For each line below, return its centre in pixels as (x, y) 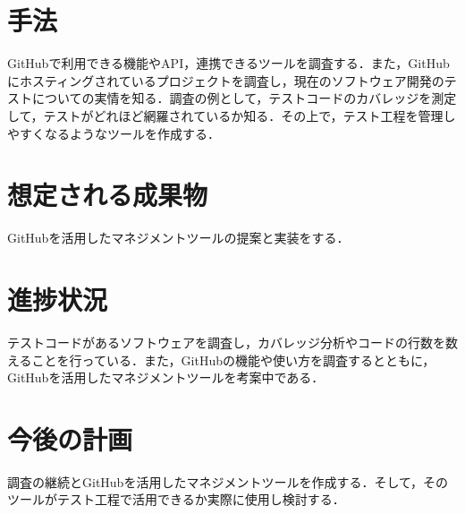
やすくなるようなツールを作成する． (114, 133)
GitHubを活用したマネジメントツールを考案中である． (166, 377)
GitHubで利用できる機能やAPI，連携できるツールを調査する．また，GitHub (228, 63)
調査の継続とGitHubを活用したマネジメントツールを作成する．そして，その (228, 481)
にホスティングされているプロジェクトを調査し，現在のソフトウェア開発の (226, 80)
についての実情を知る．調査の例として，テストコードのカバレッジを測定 (244, 98)
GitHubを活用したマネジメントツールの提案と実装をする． (178, 238)
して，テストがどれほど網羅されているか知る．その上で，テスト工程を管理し (232, 115)
